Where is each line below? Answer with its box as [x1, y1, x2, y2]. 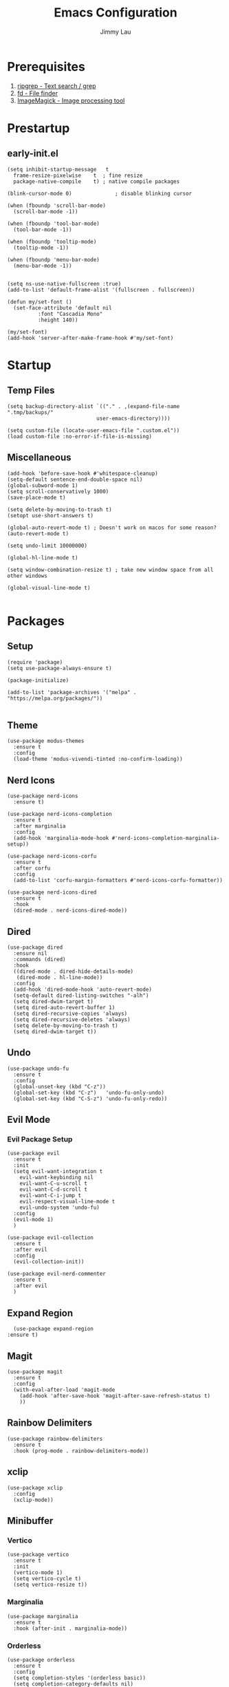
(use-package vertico [7, 1551, 69, 1558]
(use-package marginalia [7, 1613, 78, 1620]
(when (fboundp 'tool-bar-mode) [7, 220, 100, 227]
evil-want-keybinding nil [19, 1174, 94, 1181]
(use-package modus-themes [7, 738, 85, 744]
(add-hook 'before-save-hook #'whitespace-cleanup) [7, 470, 158, 477]
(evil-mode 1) [13, 1216, 54, 1223]
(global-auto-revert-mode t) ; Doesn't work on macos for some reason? [7, 524, 217, 531]
